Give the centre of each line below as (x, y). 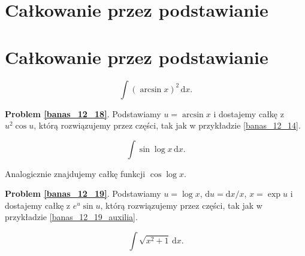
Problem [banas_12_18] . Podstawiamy (83, 113)
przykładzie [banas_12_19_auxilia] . (71, 217)
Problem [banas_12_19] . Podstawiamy (83, 193)
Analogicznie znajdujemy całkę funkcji (75, 173)
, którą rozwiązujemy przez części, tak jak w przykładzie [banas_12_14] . (167, 125)
